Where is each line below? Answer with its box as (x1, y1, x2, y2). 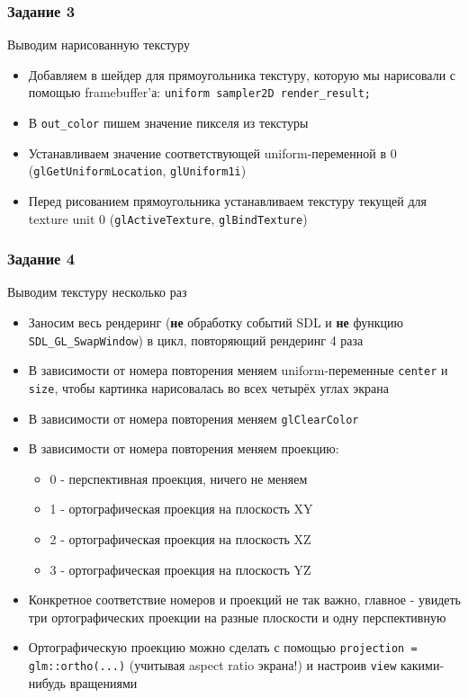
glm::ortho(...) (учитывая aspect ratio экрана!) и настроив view (28, 656, 397, 675)
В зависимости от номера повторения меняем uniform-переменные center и (28, 361, 448, 380)
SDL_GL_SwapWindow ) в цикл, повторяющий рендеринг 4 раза (28, 330, 364, 349)
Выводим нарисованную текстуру (7, 35, 190, 54)
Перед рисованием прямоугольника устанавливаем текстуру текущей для (28, 191, 427, 210)
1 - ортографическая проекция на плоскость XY (49, 499, 313, 518)
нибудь (28, 673, 66, 692)
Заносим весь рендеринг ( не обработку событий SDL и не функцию (28, 313, 403, 332)
